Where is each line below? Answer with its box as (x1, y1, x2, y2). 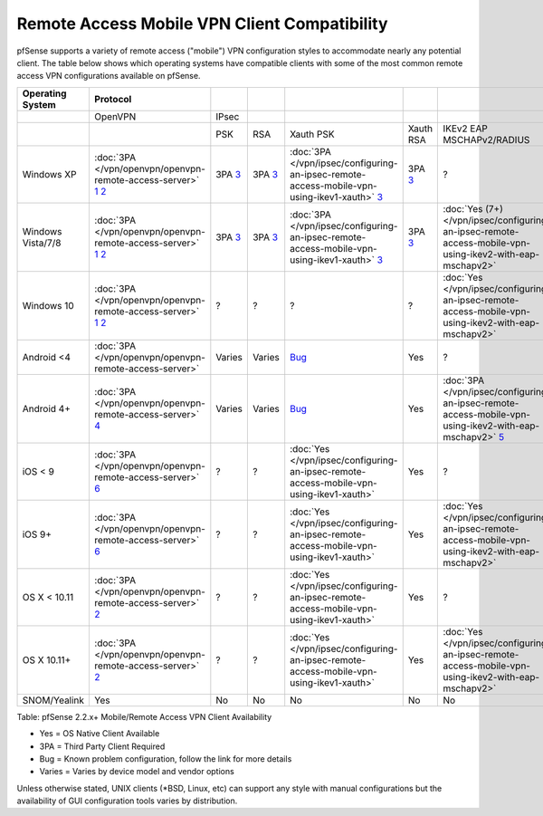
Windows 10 (22, 299, 74, 312)
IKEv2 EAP (443, 122, 488, 135)
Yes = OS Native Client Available (39, 728, 160, 739)
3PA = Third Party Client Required (39, 741, 166, 752)
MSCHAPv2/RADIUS (443, 133, 530, 146)
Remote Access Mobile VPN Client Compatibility (16, 14, 388, 34)
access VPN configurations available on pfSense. (16, 71, 201, 82)
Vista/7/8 (22, 236, 62, 249)
